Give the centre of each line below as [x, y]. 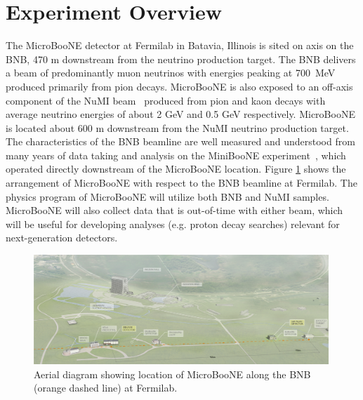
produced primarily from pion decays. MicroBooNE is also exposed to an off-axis [179, 86]
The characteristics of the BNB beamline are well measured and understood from [180, 141]
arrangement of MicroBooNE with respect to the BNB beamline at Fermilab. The [181, 183]
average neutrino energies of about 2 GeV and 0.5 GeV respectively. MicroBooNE [180, 114]
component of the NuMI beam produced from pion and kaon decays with [166, 100]
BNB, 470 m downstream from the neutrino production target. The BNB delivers [181, 59]
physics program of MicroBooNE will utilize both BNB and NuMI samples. [167, 196]
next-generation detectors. [62, 238]
